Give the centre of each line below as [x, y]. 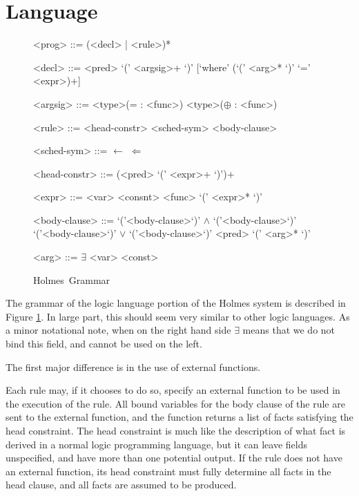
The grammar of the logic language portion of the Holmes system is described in [176, 303]
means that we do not [289, 330]
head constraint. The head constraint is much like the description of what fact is [176, 430]
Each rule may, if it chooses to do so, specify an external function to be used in [173, 390]
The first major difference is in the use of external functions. [133, 366]
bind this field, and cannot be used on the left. [104, 344]
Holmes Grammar [72, 279]
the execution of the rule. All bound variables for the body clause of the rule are [175, 403]
